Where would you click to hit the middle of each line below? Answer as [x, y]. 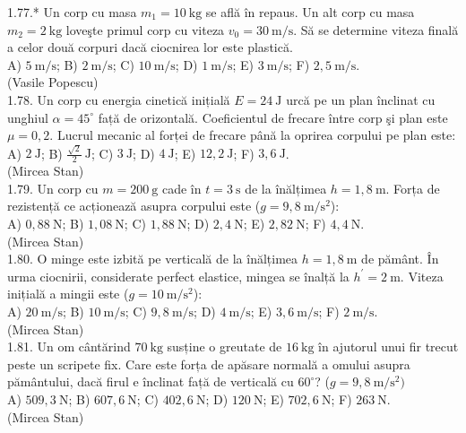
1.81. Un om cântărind [69, 346]
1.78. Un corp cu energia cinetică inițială [119, 99]
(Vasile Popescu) [53, 82]
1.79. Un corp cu [53, 188]
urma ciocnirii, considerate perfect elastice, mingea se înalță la [178, 276]
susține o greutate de [224, 346]
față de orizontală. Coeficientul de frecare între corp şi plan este [273, 117]
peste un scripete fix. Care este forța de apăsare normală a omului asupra [209, 364]
